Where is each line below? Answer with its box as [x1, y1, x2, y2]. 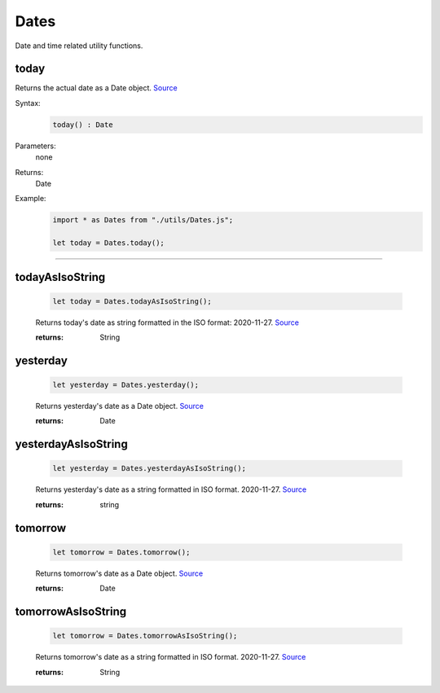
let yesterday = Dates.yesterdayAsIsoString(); [52, 464, 246, 473]
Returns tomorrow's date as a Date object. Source [35, 568, 204, 578]
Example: [15, 194, 46, 204]
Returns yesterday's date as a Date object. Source [35, 401, 204, 411]
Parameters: [15, 141, 56, 151]
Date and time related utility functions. [15, 41, 143, 50]
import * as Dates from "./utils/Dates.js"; [52, 216, 234, 225]
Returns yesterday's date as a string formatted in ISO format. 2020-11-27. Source [35, 485, 307, 494]
